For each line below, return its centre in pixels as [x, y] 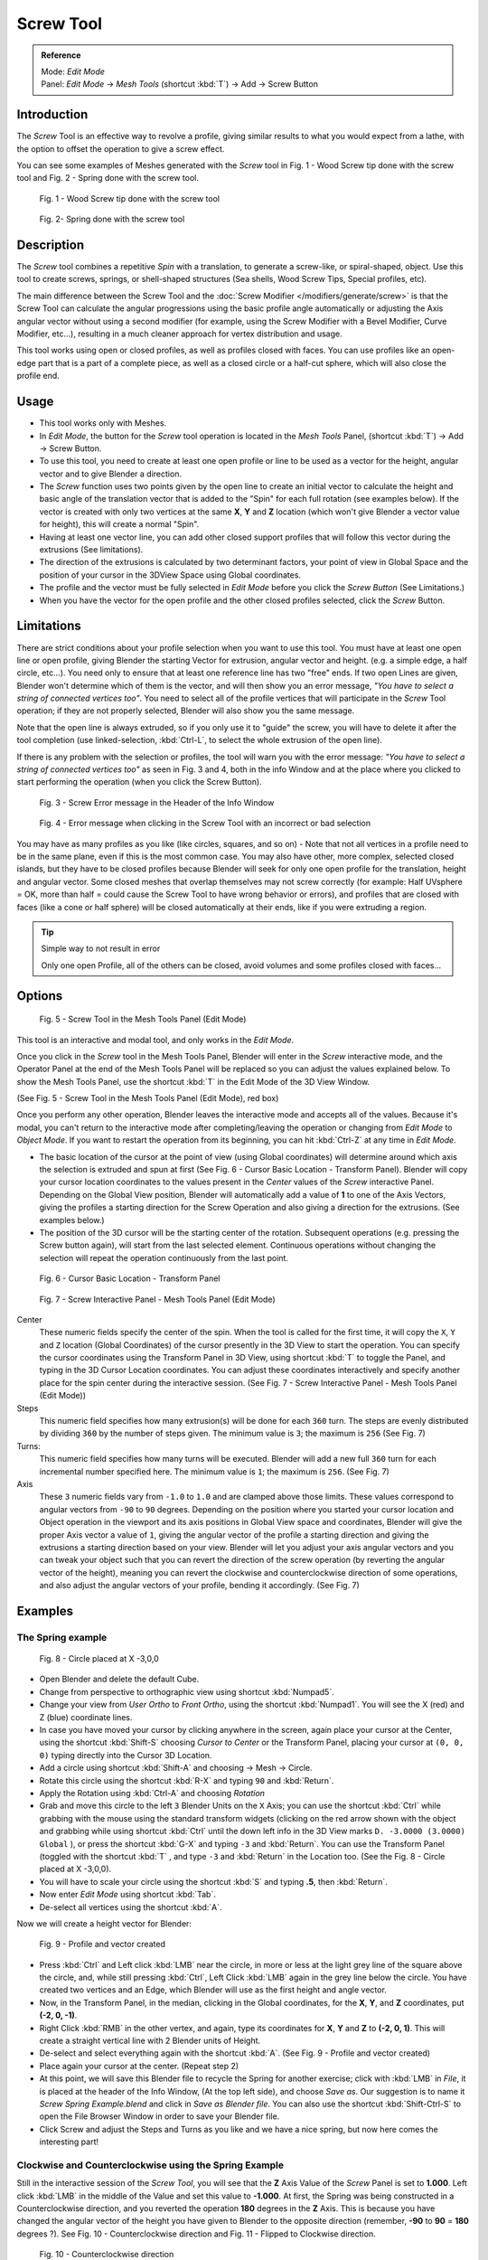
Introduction [52, 114]
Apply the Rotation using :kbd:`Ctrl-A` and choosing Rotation [152, 1793]
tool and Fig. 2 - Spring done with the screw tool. [108, 178]
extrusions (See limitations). [91, 550]
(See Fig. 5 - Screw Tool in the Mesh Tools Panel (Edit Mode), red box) [148, 1098]
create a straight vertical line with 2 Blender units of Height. [150, 2041]
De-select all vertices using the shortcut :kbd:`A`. [131, 1907]
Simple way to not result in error [101, 948]
